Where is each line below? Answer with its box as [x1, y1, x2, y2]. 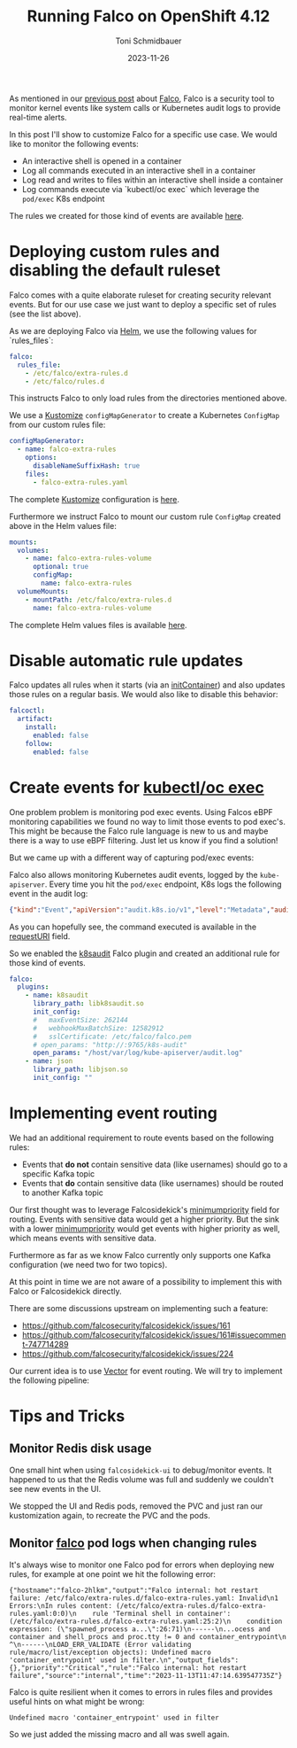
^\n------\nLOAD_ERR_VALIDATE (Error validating [9, 1640, 192, 1649]
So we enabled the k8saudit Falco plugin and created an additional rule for [9, 948, 280, 959]
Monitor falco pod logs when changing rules [9, 1535, 258, 1551]
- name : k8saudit [25, 991, 89, 1000]
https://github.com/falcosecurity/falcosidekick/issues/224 [21, 1348, 234, 1359]
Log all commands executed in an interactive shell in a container [21, 165, 256, 175]
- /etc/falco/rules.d [25, 377, 104, 386]
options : [25, 454, 57, 462]
